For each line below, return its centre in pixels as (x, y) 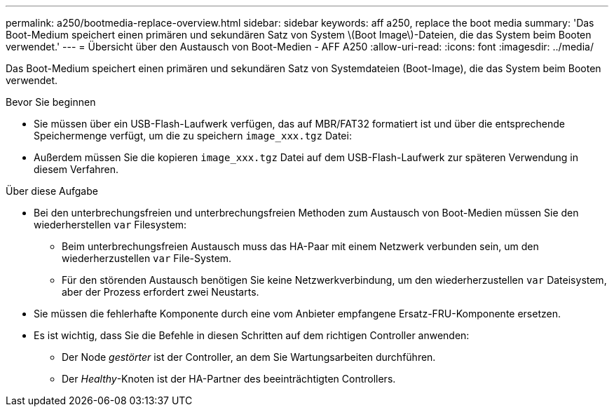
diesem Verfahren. (76, 169)
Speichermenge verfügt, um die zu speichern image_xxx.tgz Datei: (193, 136)
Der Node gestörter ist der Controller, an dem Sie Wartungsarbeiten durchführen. (249, 357)
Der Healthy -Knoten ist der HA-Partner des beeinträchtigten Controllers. (229, 379)
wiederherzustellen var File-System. (147, 258)
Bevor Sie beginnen (51, 102)
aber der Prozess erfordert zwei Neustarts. (161, 292)
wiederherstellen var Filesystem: (110, 225)
